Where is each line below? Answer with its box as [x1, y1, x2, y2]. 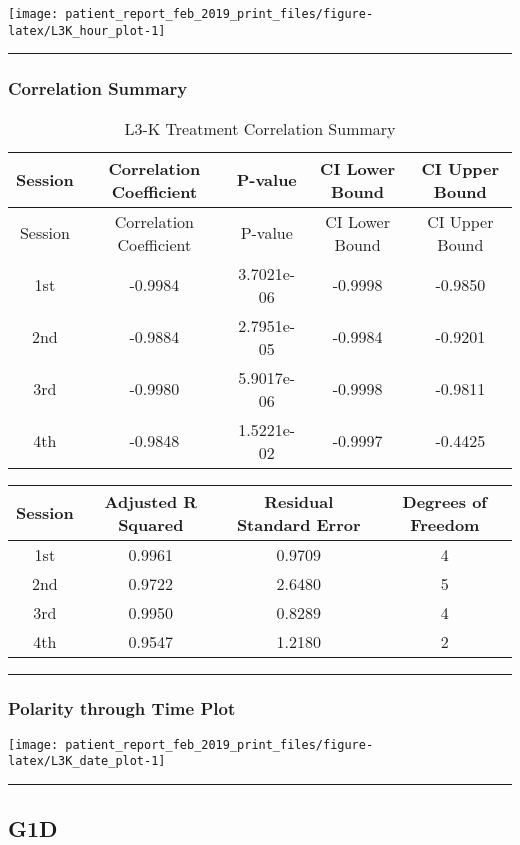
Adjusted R [104, 489, 198, 513]
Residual [264, 489, 334, 513]
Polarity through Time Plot [8, 696, 236, 721]
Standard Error [236, 512, 361, 536]
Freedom [410, 512, 480, 536]
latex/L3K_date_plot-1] [8, 754, 166, 769]
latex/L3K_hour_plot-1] [8, 23, 166, 38]
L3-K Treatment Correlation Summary [124, 116, 396, 140]
